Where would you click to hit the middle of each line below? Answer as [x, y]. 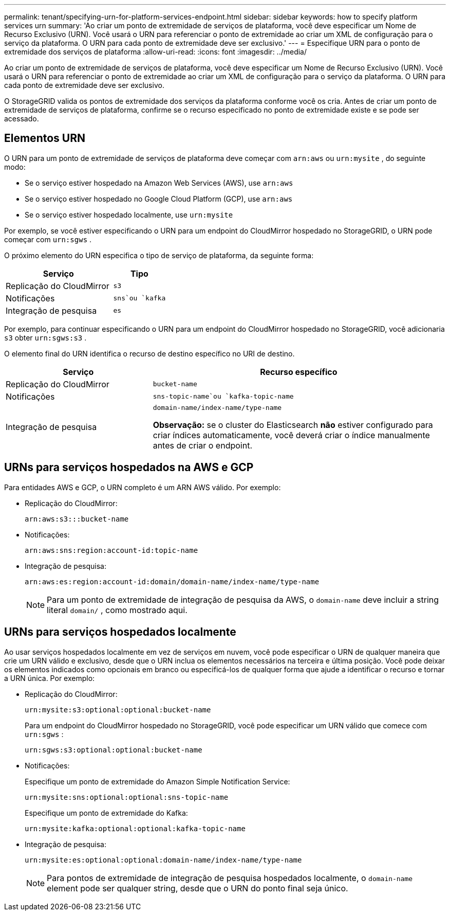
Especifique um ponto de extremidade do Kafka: [106, 813]
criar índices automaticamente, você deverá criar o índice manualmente [291, 435]
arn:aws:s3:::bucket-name [77, 519]
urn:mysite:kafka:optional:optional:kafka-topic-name [135, 828]
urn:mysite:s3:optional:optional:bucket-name [118, 710]
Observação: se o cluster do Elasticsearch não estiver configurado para [293, 425]
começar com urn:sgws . [48, 239]
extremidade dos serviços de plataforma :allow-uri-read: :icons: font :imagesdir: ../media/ [156, 52]
